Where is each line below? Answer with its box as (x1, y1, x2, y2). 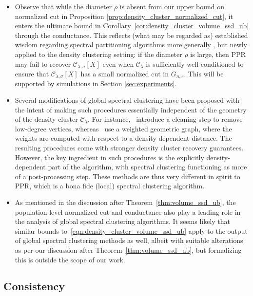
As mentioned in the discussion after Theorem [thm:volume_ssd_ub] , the (15, 197, 236, 207)
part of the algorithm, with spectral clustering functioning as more (48, 162, 247, 172)
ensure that (15, 69, 49, 79)
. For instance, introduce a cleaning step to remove (88, 114, 243, 124)
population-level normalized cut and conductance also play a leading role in (15, 206, 241, 217)
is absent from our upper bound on (119, 1, 225, 11)
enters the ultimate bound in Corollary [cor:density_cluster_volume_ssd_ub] (15, 20, 249, 31)
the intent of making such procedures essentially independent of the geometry (15, 104, 247, 114)
